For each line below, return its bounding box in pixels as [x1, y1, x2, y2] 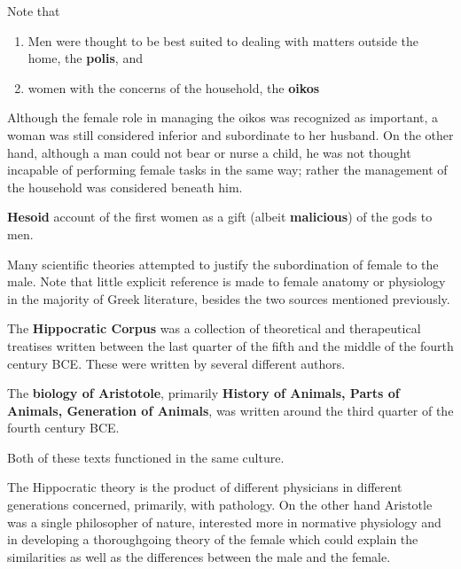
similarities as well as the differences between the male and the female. [7, 547, 391, 565]
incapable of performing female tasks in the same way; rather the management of [7, 160, 448, 179]
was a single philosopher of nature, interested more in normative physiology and [7, 512, 441, 531]
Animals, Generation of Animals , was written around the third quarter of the [7, 401, 454, 419]
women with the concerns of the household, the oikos [27, 78, 320, 97]
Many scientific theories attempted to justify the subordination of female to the [7, 254, 439, 273]
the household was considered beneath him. [7, 177, 243, 196]
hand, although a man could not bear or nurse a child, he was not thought [7, 143, 411, 161]
